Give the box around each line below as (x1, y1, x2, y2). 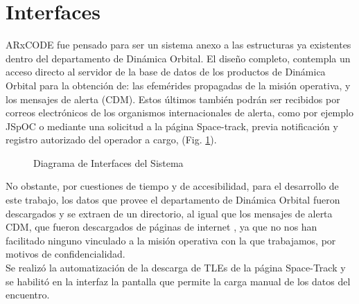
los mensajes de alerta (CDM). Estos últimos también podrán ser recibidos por (6, 91, 340, 106)
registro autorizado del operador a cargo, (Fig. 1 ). (6, 132, 217, 147)
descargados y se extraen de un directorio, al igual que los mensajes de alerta (6, 206, 333, 220)
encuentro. (6, 287, 50, 302)
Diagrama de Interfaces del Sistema (33, 155, 184, 170)
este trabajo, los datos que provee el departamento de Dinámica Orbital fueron (6, 193, 340, 207)
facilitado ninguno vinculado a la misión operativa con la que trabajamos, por (6, 233, 336, 247)
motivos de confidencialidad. (6, 247, 125, 261)
